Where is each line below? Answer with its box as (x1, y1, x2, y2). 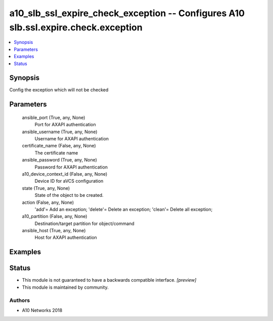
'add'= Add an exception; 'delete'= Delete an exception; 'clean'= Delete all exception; (34, 206, 213, 212)
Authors (9, 297, 30, 304)
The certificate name (34, 149, 78, 156)
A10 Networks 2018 (22, 307, 63, 313)
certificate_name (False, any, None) (22, 143, 96, 149)
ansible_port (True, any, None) (22, 114, 85, 121)
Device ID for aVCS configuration (34, 178, 104, 184)
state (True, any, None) (22, 185, 70, 191)
